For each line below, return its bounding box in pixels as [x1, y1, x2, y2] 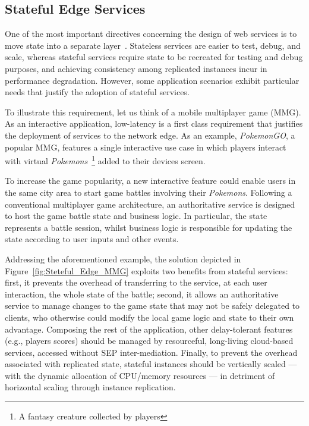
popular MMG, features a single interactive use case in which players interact [5, 140, 286, 153]
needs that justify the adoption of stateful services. [5, 86, 190, 98]
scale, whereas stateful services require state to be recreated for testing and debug [5, 51, 303, 63]
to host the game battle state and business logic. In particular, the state [5, 209, 267, 222]
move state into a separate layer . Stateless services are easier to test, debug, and [5, 39, 301, 51]
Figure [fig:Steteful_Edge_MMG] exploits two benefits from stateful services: [5, 264, 288, 277]
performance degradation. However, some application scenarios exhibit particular [5, 74, 299, 86]
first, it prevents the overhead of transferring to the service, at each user [5, 276, 267, 289]
